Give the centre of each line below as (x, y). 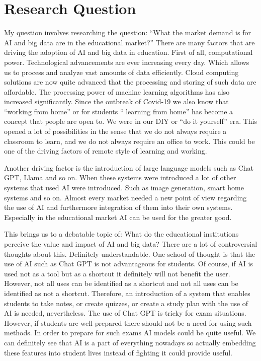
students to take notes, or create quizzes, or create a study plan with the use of (126, 303)
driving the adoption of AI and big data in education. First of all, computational (128, 52)
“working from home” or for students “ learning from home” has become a (119, 111)
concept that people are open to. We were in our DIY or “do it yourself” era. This (131, 121)
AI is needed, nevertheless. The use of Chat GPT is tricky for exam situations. (125, 313)
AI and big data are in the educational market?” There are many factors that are (129, 42)
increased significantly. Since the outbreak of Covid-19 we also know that (116, 101)
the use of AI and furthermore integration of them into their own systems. (118, 207)
